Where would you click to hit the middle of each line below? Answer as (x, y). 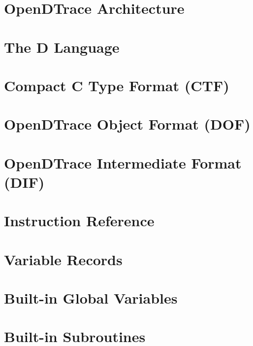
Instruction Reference (79, 221)
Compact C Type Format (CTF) (117, 85)
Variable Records (63, 259)
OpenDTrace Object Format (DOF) (127, 124)
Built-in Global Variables (91, 298)
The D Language (62, 47)
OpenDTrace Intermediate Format (123, 162)
